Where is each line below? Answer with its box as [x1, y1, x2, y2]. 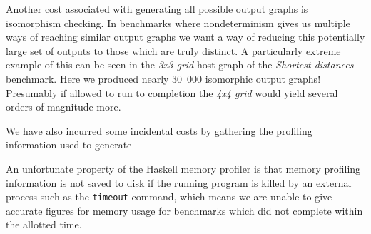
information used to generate [6, 137, 132, 152]
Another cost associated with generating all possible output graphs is [6, 1, 308, 16]
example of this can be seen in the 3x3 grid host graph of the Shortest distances [6, 57, 354, 72]
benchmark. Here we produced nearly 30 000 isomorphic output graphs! [6, 71, 321, 86]
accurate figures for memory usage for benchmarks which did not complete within [6, 203, 363, 218]
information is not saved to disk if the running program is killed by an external [6, 175, 352, 190]
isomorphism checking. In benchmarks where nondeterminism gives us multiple [6, 15, 350, 30]
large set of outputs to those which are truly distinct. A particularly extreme [6, 43, 341, 58]
